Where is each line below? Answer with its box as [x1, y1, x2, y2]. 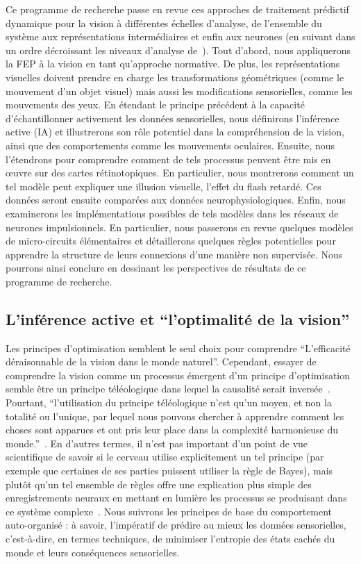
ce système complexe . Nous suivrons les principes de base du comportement [6, 504, 333, 518]
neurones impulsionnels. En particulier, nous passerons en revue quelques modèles [6, 219, 353, 234]
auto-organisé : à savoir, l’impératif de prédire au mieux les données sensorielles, [6, 517, 346, 532]
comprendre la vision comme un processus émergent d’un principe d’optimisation [6, 367, 351, 382]
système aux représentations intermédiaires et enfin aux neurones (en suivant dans [6, 29, 355, 44]
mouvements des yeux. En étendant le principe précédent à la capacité [6, 97, 305, 112]
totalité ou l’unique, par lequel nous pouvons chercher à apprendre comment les [6, 408, 344, 423]
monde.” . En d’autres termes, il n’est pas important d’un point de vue [6, 436, 308, 450]
